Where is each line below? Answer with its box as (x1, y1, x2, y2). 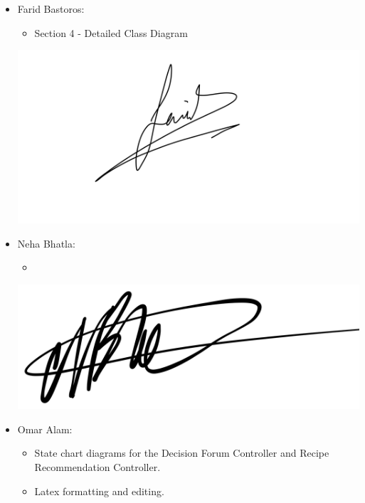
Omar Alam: (17, 421, 73, 436)
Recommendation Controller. (34, 459, 161, 474)
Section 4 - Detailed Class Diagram (34, 25, 188, 40)
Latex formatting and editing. (34, 483, 164, 498)
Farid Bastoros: (17, 1, 85, 16)
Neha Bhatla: (17, 235, 75, 250)
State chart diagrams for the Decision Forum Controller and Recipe (34, 445, 329, 460)
